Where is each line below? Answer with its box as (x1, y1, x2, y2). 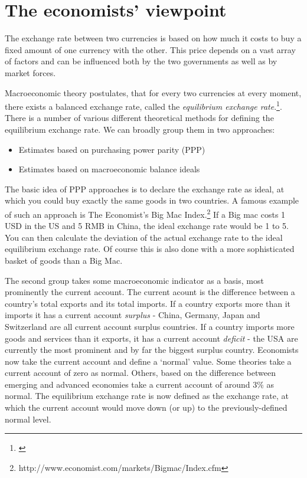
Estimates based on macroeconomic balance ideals (18, 163, 200, 175)
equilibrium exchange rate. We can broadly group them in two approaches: (5, 123, 275, 135)
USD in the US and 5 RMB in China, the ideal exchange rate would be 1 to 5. (5, 220, 289, 232)
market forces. (5, 66, 56, 78)
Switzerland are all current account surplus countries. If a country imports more (5, 320, 295, 332)
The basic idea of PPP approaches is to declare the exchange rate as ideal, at (5, 182, 285, 195)
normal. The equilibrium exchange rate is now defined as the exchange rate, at (5, 389, 289, 402)
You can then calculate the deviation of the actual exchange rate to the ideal (5, 231, 283, 243)
